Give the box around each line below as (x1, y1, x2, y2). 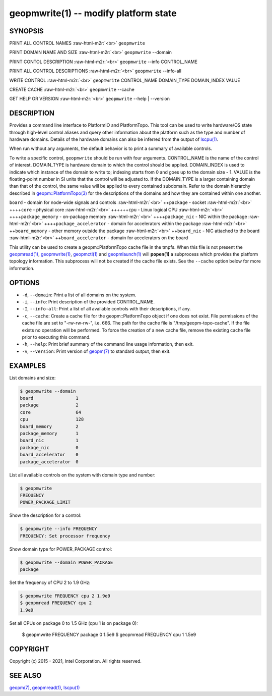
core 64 (20, 409, 82, 415)
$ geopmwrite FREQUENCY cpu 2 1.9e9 (20, 593, 111, 599)
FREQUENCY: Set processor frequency (20, 533, 111, 539)
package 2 (20, 402, 79, 408)
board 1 (20, 395, 79, 401)
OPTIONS (9, 278, 40, 287)
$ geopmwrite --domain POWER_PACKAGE (20, 559, 113, 565)
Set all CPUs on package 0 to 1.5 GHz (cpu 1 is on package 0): (9, 620, 138, 626)
